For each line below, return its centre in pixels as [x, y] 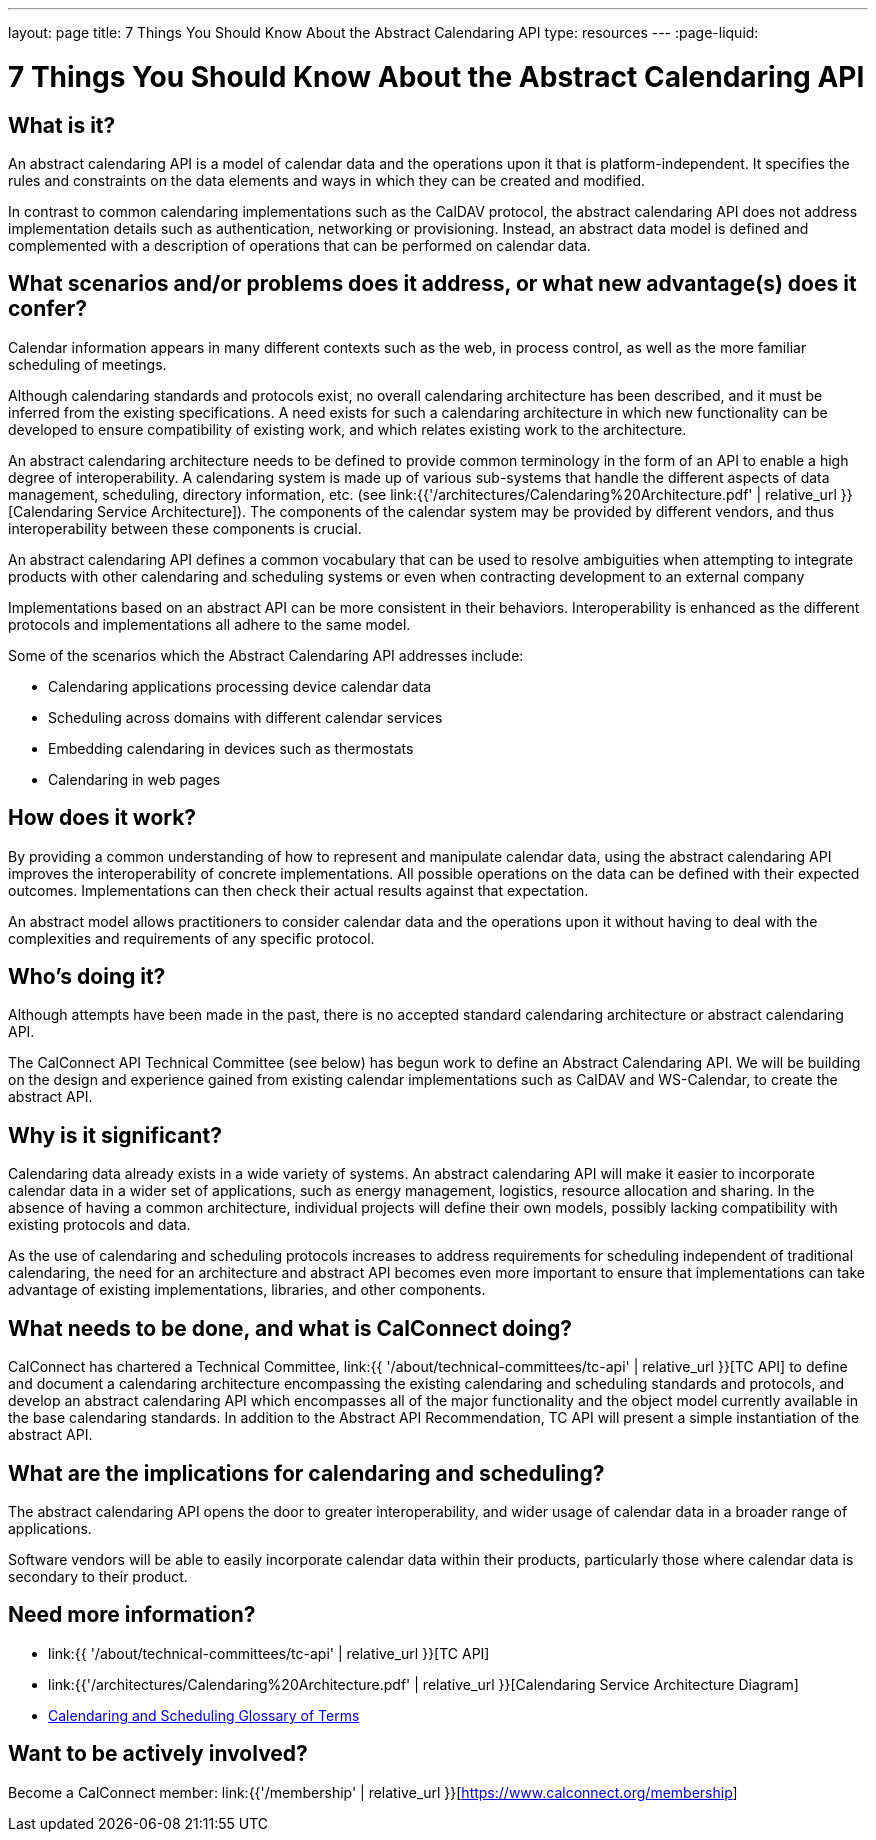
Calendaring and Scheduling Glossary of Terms [204, 1715]
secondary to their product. [98, 1576]
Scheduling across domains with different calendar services [245, 717]
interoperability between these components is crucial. [185, 528]
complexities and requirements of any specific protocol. [191, 938]
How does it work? [102, 818]
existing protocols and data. [99, 1225]
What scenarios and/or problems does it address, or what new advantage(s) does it [432, 284]
